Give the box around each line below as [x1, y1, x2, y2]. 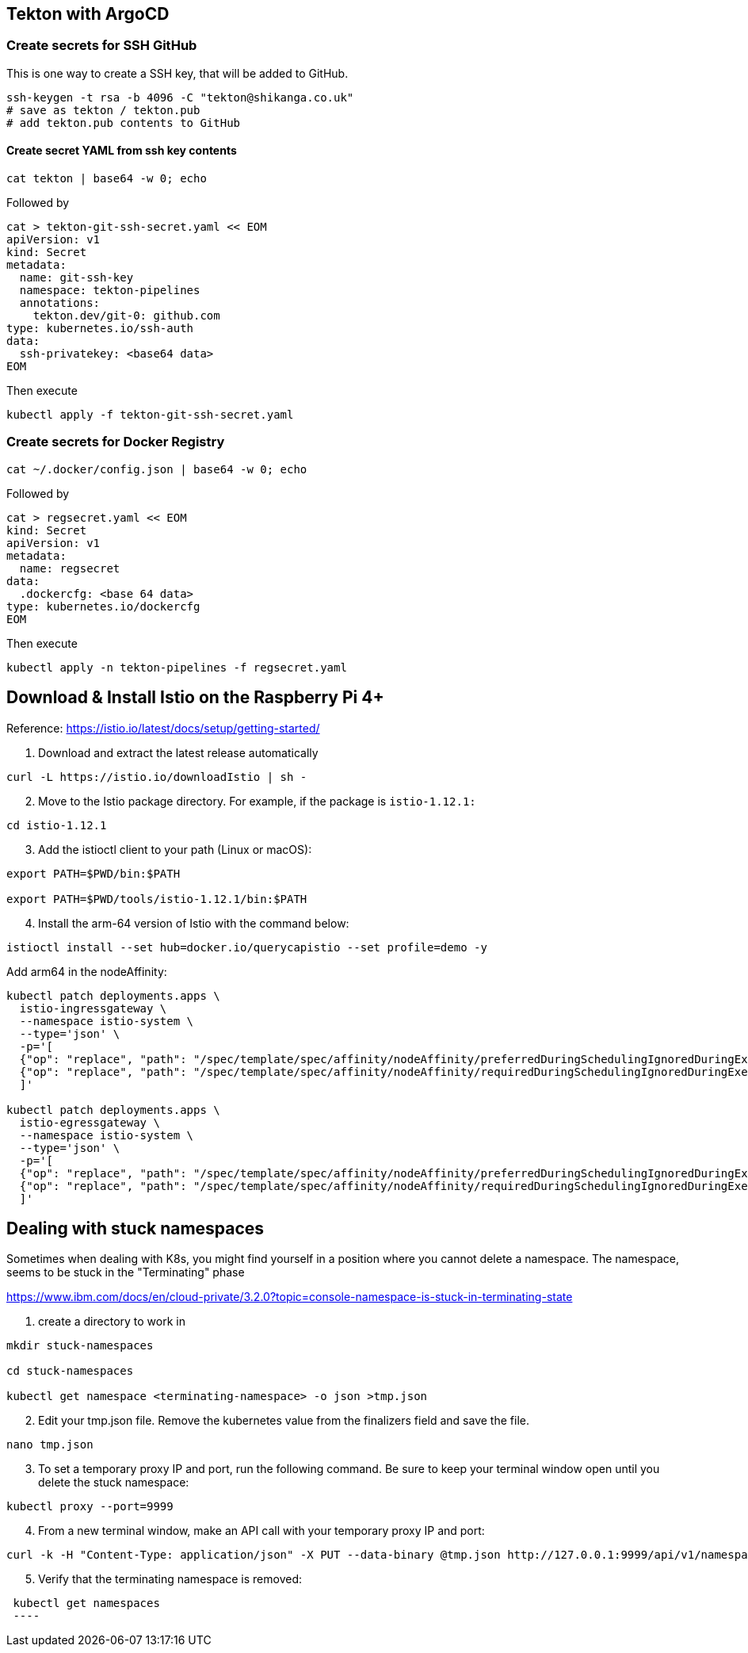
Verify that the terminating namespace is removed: [38, 1572, 303, 1586]
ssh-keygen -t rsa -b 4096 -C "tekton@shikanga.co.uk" [6, 90, 354, 104]
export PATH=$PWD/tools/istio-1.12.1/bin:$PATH [6, 892, 307, 905]
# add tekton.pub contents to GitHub [6, 116, 241, 129]
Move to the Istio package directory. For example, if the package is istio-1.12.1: [38, 794, 476, 808]
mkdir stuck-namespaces [6, 1339, 154, 1353]
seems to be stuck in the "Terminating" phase [6, 1265, 245, 1280]
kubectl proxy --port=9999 [6, 1500, 174, 1513]
